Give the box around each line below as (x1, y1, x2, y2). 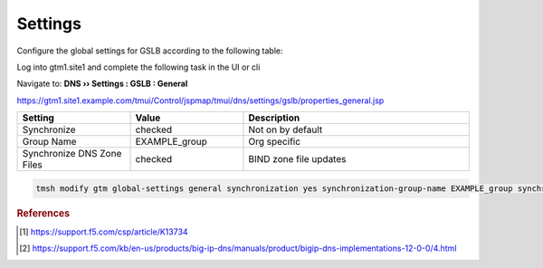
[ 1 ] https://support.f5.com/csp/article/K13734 (19, 226, 189, 237)
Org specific (248, 136, 301, 148)
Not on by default (248, 123, 323, 136)
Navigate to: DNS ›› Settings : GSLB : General (16, 78, 188, 90)
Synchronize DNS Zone (22, 148, 122, 160)
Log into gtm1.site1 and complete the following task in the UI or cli (16, 62, 261, 72)
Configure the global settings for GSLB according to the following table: (16, 45, 283, 56)
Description (248, 111, 300, 124)
